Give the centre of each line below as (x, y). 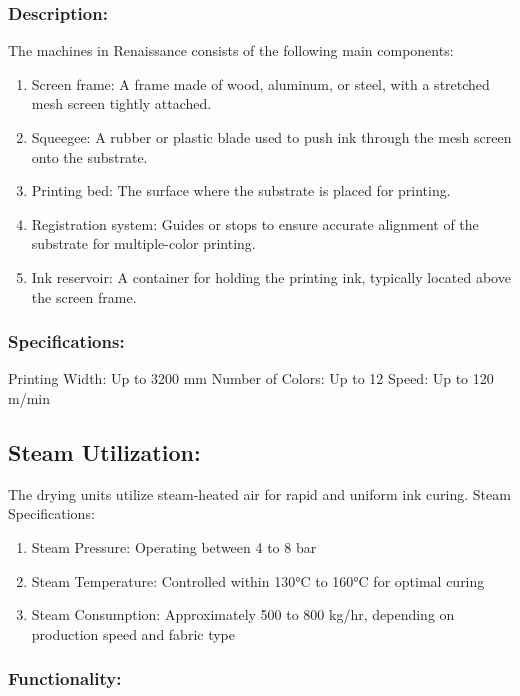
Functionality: (65, 678)
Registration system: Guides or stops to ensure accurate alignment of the (255, 223)
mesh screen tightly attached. (121, 103)
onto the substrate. (89, 156)
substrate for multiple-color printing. (143, 243)
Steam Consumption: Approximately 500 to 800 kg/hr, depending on (243, 614)
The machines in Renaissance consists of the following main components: (231, 50)
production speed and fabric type (133, 633)
